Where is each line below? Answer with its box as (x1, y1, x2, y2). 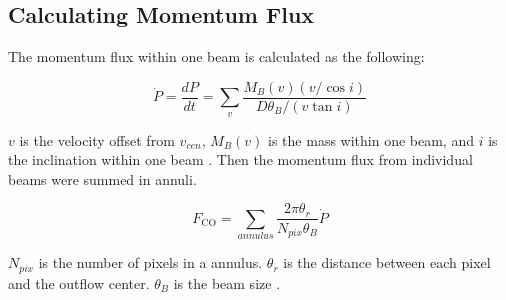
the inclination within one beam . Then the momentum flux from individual (8, 149, 473, 170)
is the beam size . (173, 272, 281, 293)
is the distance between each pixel (283, 252, 491, 273)
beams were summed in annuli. (8, 168, 197, 189)
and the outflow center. (8, 272, 150, 293)
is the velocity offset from (19, 129, 175, 150)
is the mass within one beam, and (268, 129, 474, 150)
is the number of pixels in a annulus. (38, 252, 263, 273)
